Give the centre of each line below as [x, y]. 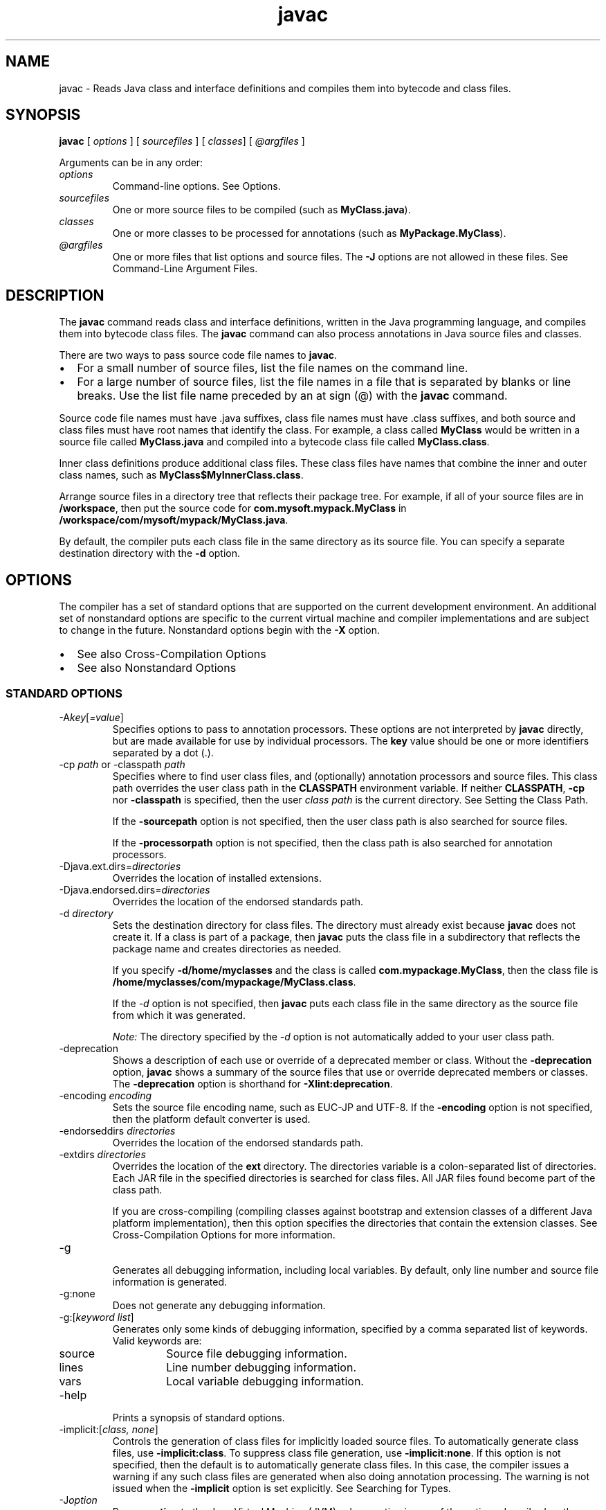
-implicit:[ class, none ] [109, 1429]
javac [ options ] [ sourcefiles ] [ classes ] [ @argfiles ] [182, 141]
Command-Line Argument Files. [185, 269]
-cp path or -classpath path [122, 764]
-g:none [77, 1293]
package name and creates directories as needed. [227, 948]
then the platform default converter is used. [211, 1119]
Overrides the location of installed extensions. [217, 878]
